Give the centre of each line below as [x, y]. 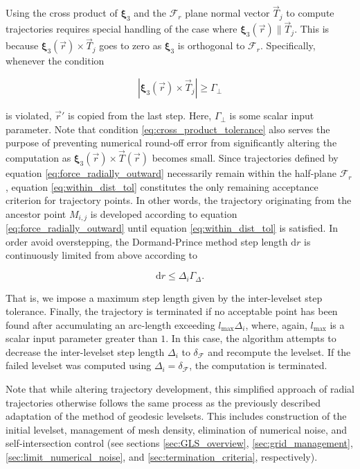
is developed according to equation [164, 213]
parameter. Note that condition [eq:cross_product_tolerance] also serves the [168, 129]
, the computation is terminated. [258, 365]
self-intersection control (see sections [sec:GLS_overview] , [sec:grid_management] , [179, 443]
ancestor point [36, 213]
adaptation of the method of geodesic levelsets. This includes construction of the [176, 416]
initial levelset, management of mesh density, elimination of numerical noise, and [177, 429]
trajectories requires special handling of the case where [121, 29]
